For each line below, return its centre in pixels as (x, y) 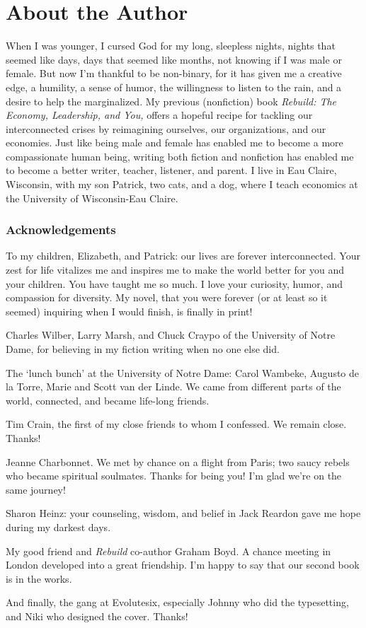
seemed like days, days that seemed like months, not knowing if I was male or (174, 59)
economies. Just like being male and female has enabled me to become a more (175, 143)
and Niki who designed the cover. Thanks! (97, 616)
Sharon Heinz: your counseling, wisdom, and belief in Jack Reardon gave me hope (183, 513)
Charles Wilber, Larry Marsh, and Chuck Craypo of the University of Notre (171, 335)
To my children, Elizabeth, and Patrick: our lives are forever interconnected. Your (183, 256)
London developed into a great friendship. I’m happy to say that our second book (183, 565)
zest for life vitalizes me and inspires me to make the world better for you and (175, 270)
